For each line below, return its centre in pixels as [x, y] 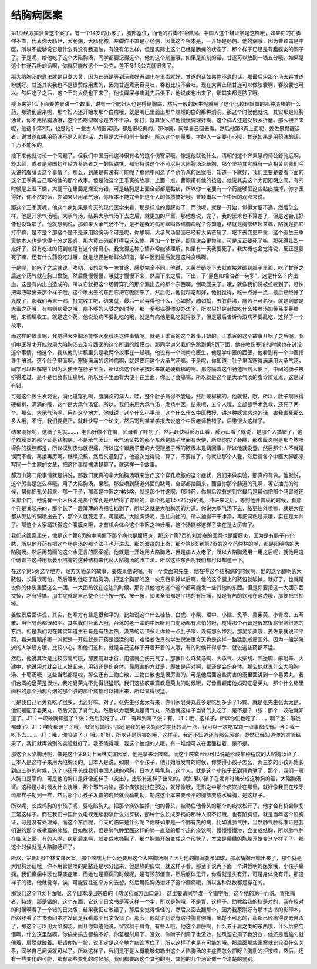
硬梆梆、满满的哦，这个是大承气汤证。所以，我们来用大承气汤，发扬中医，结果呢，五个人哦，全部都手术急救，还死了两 [155, 404]
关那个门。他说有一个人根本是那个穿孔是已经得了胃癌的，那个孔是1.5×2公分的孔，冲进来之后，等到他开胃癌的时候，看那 [156, 500]
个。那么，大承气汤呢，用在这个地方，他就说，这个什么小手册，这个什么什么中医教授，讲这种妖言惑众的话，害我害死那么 [157, 413]
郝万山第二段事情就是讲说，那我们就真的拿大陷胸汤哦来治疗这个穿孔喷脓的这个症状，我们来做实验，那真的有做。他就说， [157, 475]
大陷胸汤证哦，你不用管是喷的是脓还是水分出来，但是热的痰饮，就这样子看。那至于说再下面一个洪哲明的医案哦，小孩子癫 [157, 866]
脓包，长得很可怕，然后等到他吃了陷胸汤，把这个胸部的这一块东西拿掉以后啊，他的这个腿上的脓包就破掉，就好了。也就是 [157, 579]
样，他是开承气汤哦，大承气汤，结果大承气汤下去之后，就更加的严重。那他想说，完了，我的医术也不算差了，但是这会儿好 [157, 216]
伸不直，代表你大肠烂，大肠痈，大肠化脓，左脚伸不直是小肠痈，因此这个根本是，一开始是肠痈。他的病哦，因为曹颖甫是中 [157, 41]
